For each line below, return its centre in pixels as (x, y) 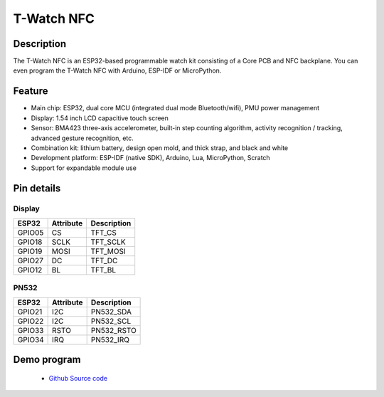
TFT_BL (103, 270)
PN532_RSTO (113, 330)
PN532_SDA (111, 312)
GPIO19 (30, 251)
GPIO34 (31, 339)
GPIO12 (30, 270)
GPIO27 (31, 260)
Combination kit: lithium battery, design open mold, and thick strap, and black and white (160, 148)
